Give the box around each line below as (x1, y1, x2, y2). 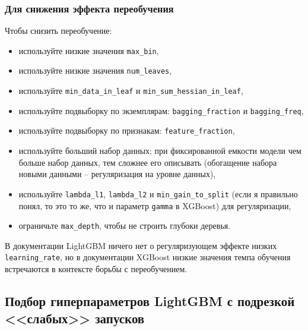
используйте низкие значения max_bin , (18, 44, 159, 56)
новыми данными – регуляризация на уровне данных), (18, 168, 216, 180)
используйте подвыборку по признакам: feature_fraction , (18, 124, 235, 137)
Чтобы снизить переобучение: (5, 24, 112, 37)
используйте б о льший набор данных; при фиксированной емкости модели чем (18, 144, 301, 157)
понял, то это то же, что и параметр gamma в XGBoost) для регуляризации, (18, 199, 291, 212)
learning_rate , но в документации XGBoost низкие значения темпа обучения (5, 251, 291, 263)
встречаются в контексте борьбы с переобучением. (5, 263, 188, 275)
